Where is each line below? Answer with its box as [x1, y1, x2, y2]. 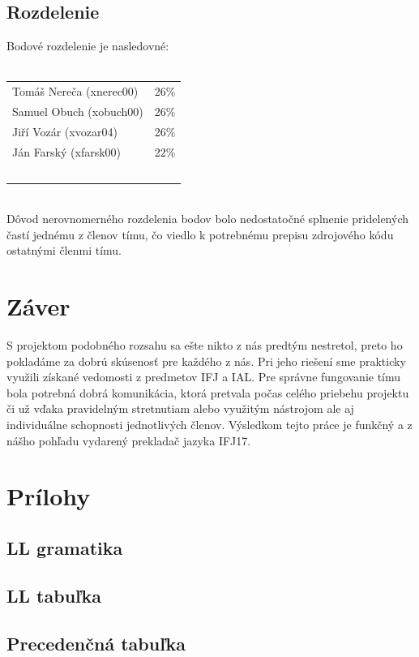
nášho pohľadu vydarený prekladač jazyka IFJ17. [6, 432, 251, 449]
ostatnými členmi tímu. [6, 242, 122, 259]
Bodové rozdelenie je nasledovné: [6, 37, 169, 54]
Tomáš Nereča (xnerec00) [12, 83, 139, 100]
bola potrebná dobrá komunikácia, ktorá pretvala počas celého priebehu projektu [6, 384, 409, 401]
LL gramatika [6, 535, 123, 560]
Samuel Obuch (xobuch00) [12, 102, 143, 119]
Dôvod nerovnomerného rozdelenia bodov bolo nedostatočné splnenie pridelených [6, 210, 408, 227]
